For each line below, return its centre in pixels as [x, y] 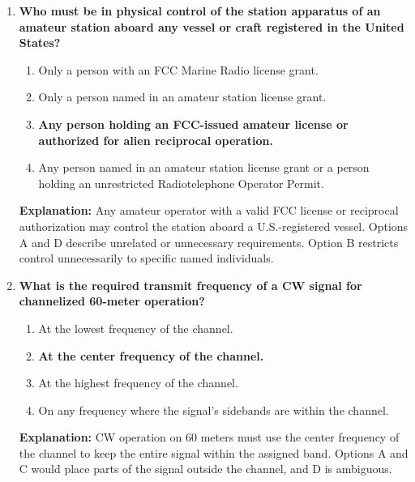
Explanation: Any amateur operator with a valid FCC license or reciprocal [209, 210]
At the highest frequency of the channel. [138, 383]
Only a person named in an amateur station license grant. [182, 97]
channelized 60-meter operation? [112, 301]
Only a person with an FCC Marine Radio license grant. [178, 69]
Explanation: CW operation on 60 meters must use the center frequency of [209, 437]
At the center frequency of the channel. [151, 355]
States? [40, 43]
